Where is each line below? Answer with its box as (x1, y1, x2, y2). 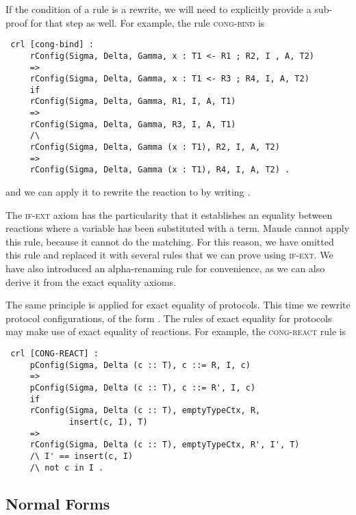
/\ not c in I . (29, 462, 104, 473)
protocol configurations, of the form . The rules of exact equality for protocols (5, 311, 332, 325)
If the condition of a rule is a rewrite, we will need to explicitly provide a (5, 2, 311, 16)
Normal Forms (5, 492, 110, 514)
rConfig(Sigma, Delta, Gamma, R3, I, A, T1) (29, 119, 236, 129)
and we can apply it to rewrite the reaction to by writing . (5, 185, 251, 199)
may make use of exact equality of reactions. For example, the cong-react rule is (5, 324, 346, 339)
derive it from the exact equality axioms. (5, 274, 177, 289)
